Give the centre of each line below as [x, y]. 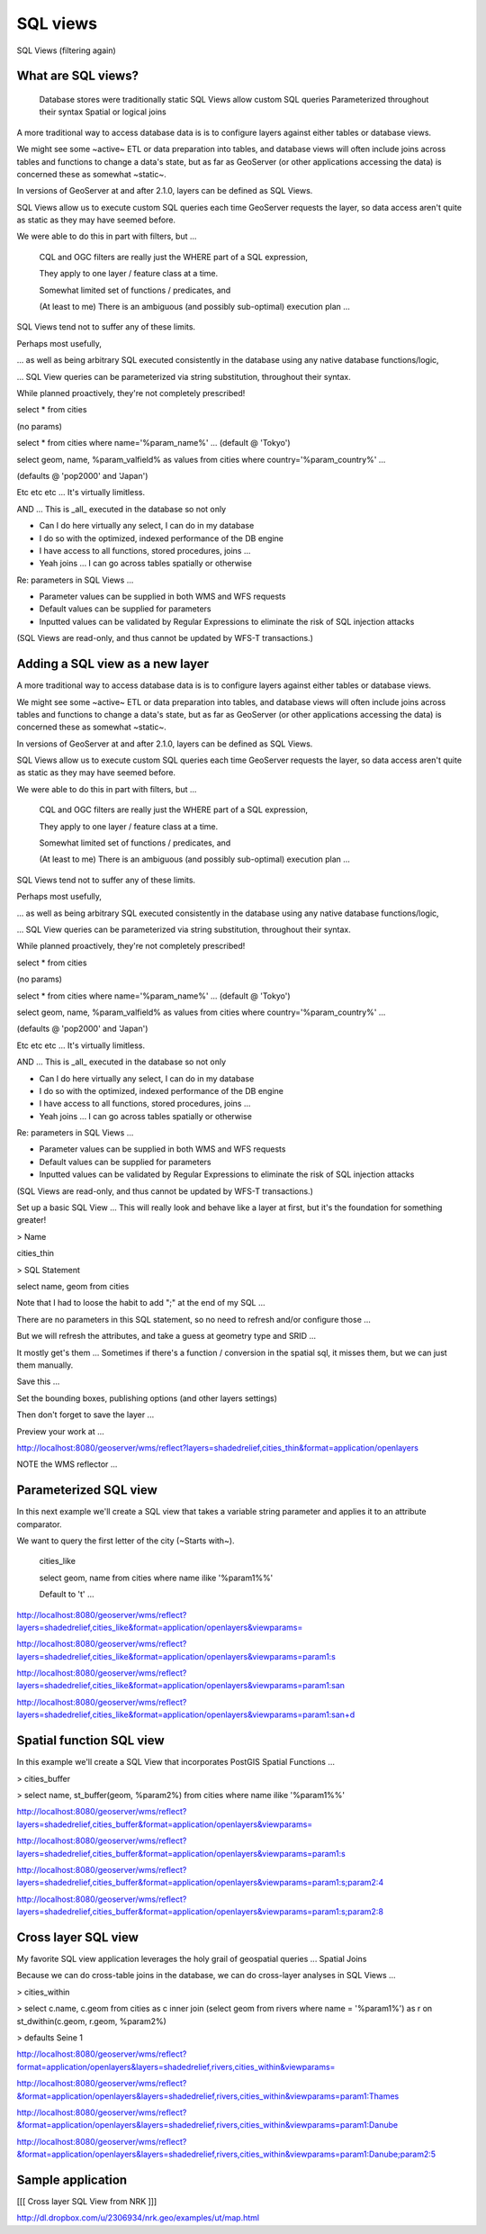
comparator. [39, 1524]
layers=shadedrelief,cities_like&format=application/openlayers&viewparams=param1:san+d [186, 1714]
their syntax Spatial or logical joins [103, 112]
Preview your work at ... [61, 1431]
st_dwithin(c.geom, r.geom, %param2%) [91, 2021]
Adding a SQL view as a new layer [113, 664]
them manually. [45, 1365]
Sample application [72, 2180]
